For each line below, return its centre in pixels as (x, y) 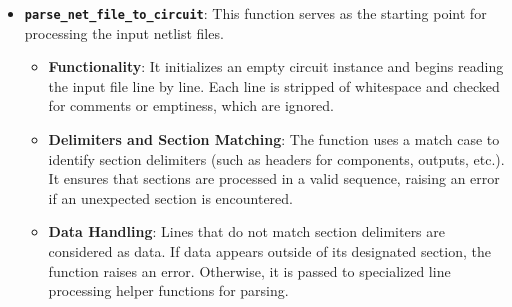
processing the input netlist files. (124, 32)
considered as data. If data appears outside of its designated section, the (269, 251)
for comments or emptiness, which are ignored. (191, 105)
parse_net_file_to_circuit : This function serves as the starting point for (255, 13)
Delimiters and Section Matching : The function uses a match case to (274, 139)
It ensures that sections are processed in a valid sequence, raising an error (274, 178)
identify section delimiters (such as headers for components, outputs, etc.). (276, 158)
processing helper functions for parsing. (168, 290)
